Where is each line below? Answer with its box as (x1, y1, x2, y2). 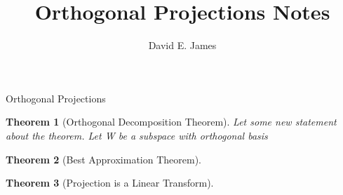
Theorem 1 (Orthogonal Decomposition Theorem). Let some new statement (6, 114, 337, 129)
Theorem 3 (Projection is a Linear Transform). (6, 175, 214, 190)
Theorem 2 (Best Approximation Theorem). (6, 152, 201, 166)
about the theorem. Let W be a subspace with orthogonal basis (6, 128, 268, 142)
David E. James (148, 38, 217, 53)
